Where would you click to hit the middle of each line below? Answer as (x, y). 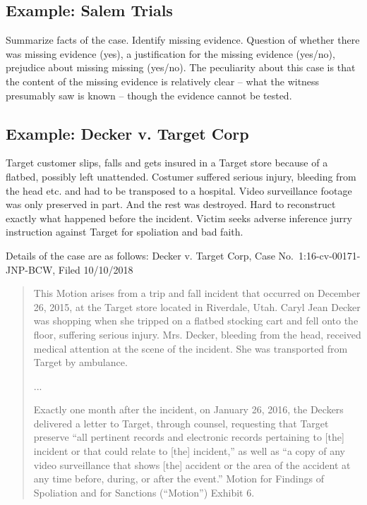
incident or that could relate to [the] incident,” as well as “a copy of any (189, 451)
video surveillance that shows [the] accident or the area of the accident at (192, 464)
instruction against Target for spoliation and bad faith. (125, 232)
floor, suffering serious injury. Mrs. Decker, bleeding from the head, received (197, 334)
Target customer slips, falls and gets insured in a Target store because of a (167, 163)
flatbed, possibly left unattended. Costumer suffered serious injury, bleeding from (181, 176)
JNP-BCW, (31, 269)
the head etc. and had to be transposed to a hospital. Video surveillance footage (179, 190)
